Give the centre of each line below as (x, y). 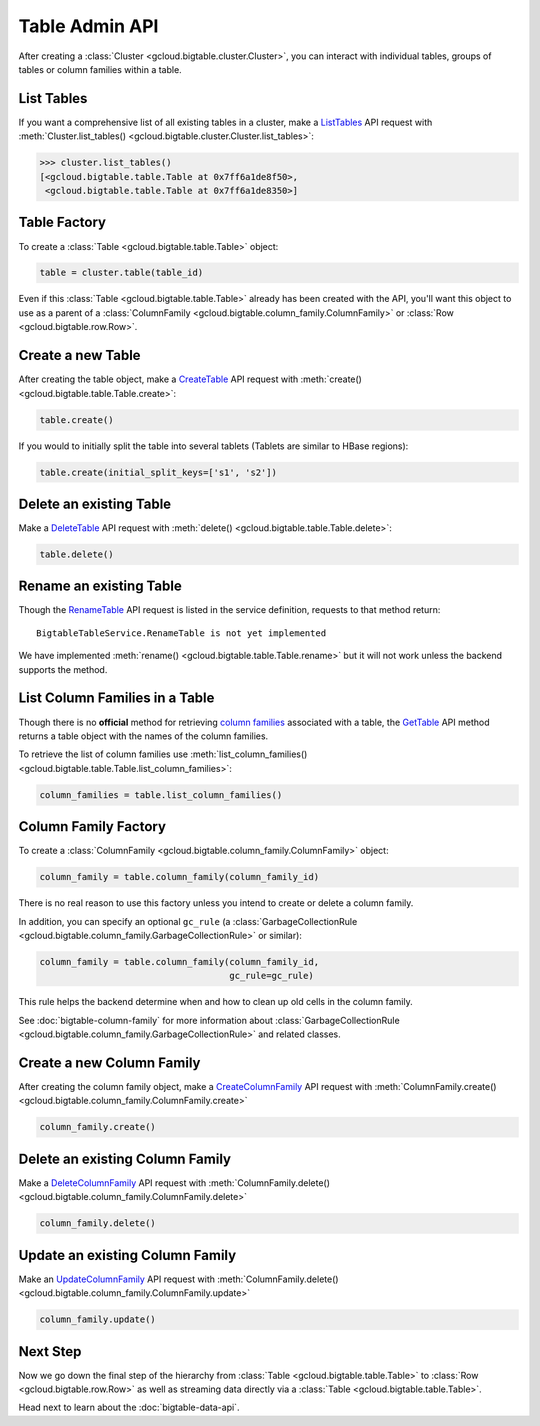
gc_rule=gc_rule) (271, 976)
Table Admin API (88, 26)
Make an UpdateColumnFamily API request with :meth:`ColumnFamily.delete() (178, 1279)
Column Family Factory (92, 826)
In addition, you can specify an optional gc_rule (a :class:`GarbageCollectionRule (188, 921)
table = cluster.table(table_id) (121, 273)
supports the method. (63, 669)
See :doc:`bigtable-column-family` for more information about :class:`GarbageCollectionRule (209, 1020)
